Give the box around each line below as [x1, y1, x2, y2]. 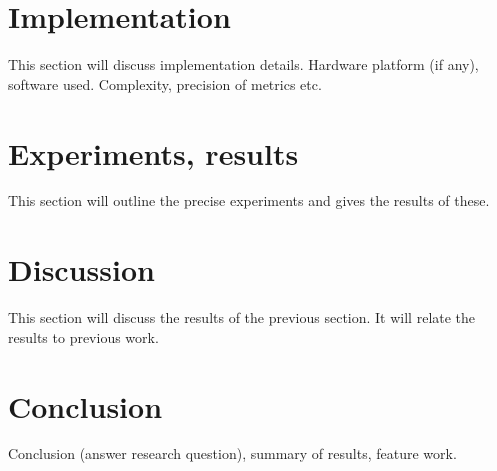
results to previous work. [8, 326, 159, 347]
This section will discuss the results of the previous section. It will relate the [8, 307, 476, 328]
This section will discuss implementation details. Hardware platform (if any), [8, 54, 479, 75]
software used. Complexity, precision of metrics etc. [8, 73, 322, 94]
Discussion [8, 249, 155, 290]
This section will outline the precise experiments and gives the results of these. [8, 190, 490, 211]
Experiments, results [8, 132, 299, 173]
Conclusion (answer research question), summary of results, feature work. [8, 443, 457, 464]
